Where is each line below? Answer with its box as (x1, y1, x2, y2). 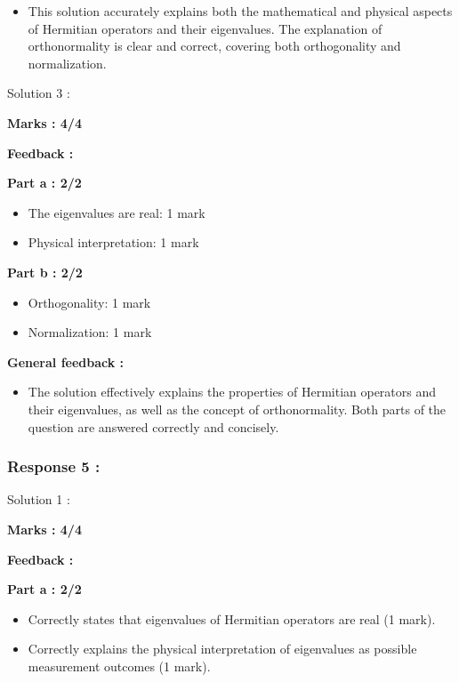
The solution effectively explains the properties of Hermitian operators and (28, 382, 437, 401)
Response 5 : (7, 455, 101, 477)
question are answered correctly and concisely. (28, 417, 279, 436)
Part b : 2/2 (7, 262, 83, 281)
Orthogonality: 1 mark (28, 293, 151, 311)
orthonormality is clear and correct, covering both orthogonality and (28, 36, 401, 55)
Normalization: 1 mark (28, 323, 152, 341)
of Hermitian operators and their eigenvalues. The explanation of (28, 19, 382, 37)
